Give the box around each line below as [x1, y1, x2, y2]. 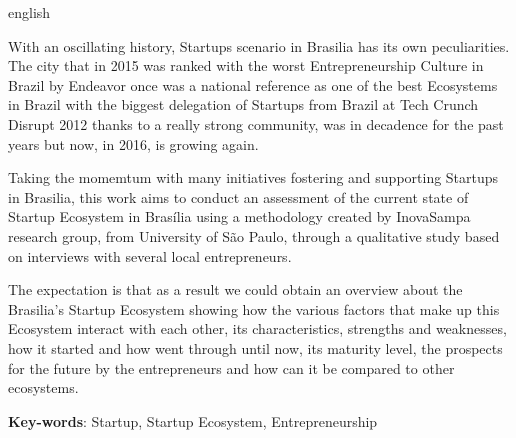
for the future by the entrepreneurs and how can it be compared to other [8, 357, 455, 378]
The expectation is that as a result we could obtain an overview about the [8, 279, 463, 300]
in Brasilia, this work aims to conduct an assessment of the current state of [8, 186, 469, 207]
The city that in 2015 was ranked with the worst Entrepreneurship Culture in [8, 55, 484, 76]
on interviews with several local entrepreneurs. [8, 245, 292, 266]
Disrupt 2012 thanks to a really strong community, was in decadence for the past [8, 113, 504, 134]
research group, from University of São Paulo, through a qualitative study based [8, 225, 500, 246]
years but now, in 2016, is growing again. [8, 133, 259, 154]
